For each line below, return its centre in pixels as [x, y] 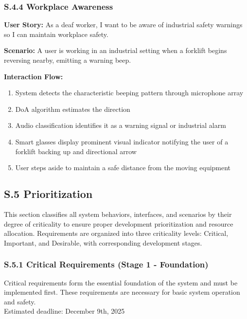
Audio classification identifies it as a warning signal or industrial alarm [121, 125]
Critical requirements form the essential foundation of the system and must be [121, 282]
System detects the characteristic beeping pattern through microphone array [129, 93]
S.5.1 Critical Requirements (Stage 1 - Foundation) [106, 264]
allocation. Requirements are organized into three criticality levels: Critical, [116, 233]
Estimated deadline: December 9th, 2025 [64, 311]
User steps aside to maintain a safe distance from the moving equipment [123, 168]
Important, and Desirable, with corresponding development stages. [103, 242]
